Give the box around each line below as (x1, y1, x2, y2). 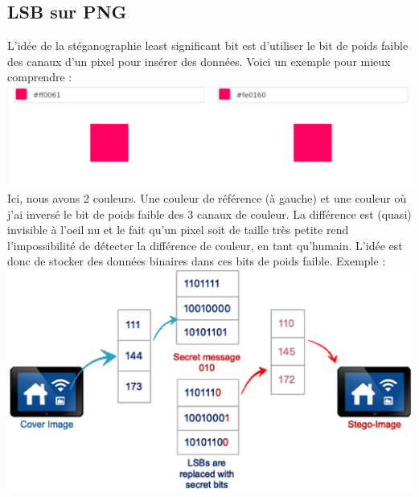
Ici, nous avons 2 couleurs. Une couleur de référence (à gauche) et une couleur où (7, 190, 407, 207)
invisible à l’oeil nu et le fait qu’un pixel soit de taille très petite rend (7, 221, 349, 238)
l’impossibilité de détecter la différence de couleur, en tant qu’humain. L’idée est (7, 236, 403, 253)
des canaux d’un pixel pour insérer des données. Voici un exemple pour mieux (7, 52, 391, 69)
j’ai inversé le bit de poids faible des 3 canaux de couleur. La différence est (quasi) (7, 205, 412, 222)
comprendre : (7, 68, 72, 85)
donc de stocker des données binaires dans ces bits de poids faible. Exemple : (7, 253, 386, 269)
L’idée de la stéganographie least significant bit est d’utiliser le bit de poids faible (7, 37, 409, 54)
